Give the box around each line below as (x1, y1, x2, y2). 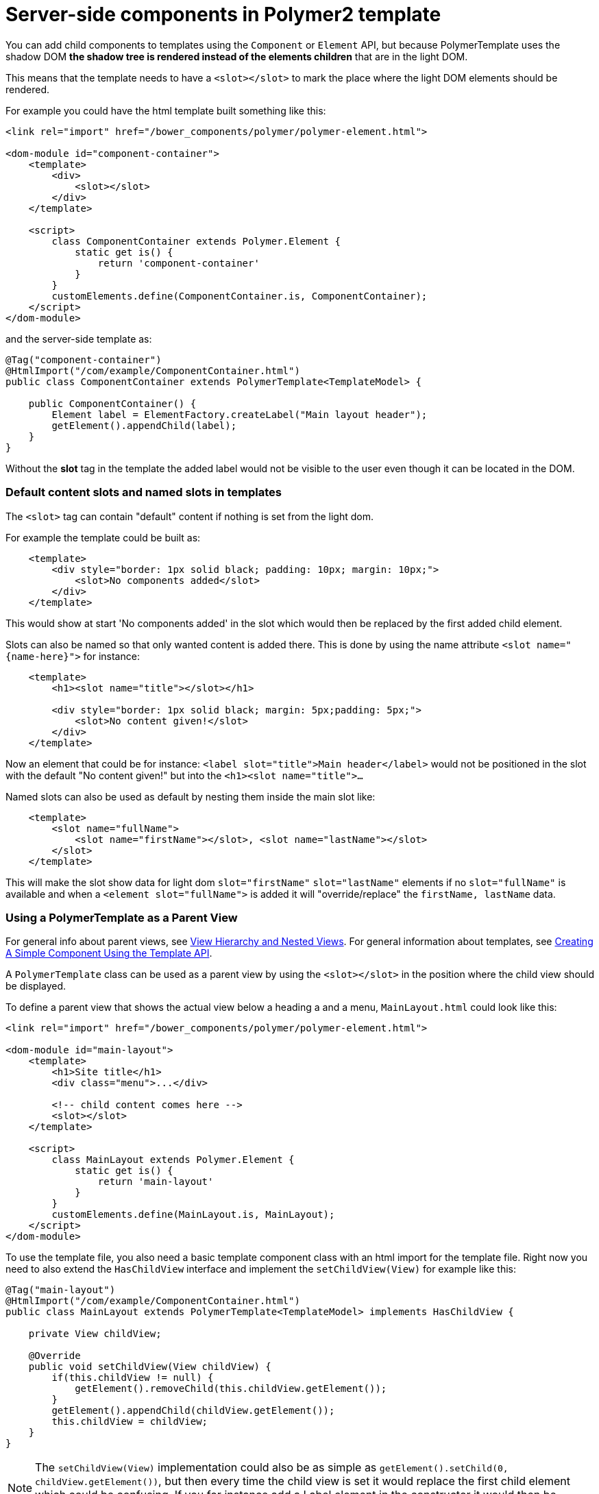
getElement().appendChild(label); (51, 419, 237, 431)
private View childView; (28, 1328, 162, 1340)
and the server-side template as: (5, 332, 152, 345)
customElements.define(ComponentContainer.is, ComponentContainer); (51, 290, 428, 302)
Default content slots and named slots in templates (5, 485, 282, 500)
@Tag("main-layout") (5, 1284, 116, 1296)
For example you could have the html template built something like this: (5, 104, 326, 117)
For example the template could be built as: (5, 531, 201, 543)
